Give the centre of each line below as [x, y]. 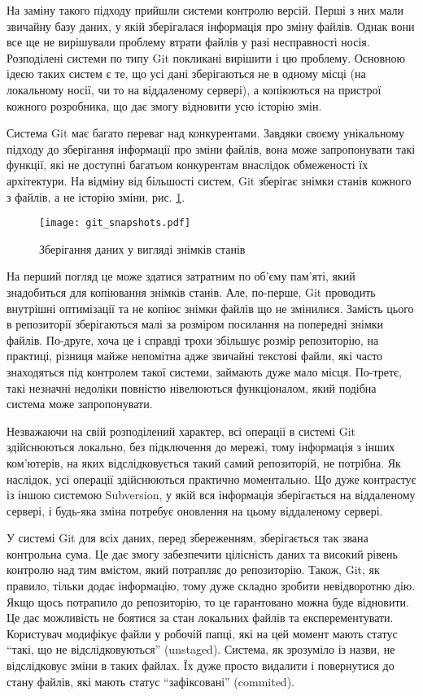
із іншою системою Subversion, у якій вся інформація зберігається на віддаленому [211, 495]
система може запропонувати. [80, 404]
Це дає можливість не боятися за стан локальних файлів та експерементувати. [200, 618]
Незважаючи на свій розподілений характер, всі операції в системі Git [181, 431]
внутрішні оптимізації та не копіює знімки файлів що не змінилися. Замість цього [210, 308]
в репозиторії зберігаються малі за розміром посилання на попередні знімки [195, 324]
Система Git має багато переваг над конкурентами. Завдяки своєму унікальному [205, 133]
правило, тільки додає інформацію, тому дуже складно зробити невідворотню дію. [211, 586]
